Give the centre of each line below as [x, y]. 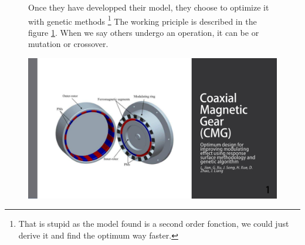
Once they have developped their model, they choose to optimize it [149, 7]
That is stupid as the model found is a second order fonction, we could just [154, 224]
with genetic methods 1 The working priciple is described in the [143, 20]
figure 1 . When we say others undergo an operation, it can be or [144, 32]
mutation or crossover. [68, 44]
